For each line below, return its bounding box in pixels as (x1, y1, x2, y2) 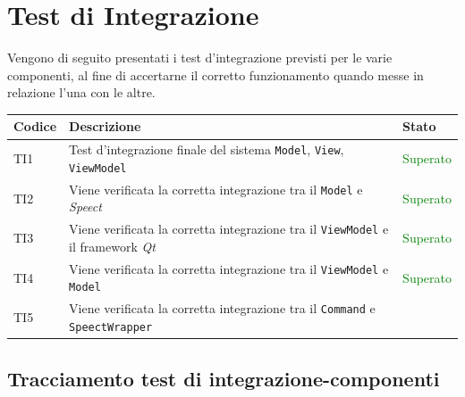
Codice (13, 117, 57, 136)
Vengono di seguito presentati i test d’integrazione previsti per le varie (7, 48, 393, 67)
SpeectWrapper (69, 321, 153, 335)
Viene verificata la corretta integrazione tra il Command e (69, 299, 376, 318)
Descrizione (69, 117, 141, 136)
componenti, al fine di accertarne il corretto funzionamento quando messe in (7, 65, 424, 84)
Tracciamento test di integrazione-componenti (7, 364, 440, 392)
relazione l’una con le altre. (7, 83, 156, 102)
